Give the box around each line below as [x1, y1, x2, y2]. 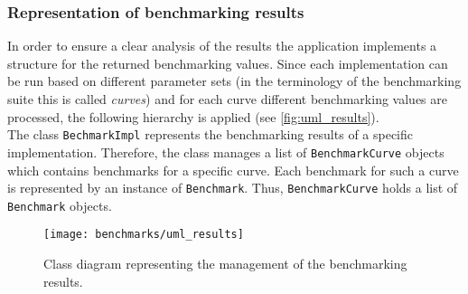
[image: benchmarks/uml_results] [43, 228, 244, 242]
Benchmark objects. [7, 195, 112, 214]
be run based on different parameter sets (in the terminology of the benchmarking [7, 71, 462, 90]
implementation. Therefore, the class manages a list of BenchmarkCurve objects [7, 142, 445, 161]
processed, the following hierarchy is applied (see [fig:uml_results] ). [7, 107, 379, 126]
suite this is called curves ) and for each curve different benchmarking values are [7, 90, 447, 108]
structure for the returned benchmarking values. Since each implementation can [7, 53, 448, 72]
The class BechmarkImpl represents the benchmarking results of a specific [7, 125, 414, 144]
